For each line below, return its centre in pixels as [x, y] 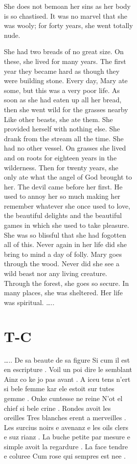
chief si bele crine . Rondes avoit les [57, 408]
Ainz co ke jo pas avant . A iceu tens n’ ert [67, 379]
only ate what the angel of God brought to [68, 177]
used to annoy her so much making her [62, 196]
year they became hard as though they [62, 71]
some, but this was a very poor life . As [62, 90]
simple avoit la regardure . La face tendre [66, 446]
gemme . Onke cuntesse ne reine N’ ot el [63, 398]
